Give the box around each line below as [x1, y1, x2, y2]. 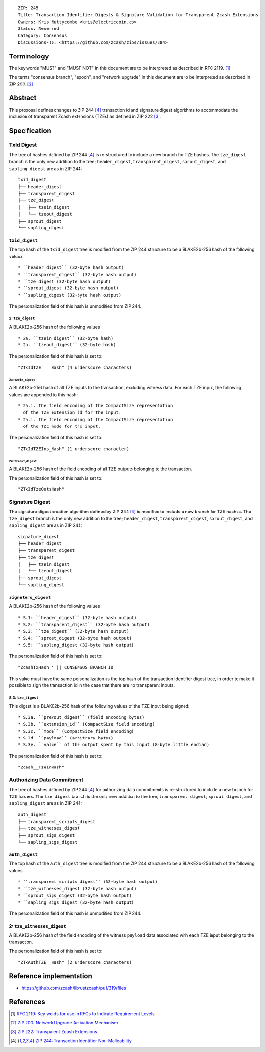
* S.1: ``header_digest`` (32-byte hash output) [18, 615, 137, 620]
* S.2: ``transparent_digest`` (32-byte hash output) [18, 622, 150, 627]
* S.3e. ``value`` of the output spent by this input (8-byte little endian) [18, 742, 210, 748]
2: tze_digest [9, 316, 35, 321]
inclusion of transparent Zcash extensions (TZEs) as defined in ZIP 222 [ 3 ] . [9, 114, 161, 119]
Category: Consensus [18, 32, 67, 38]
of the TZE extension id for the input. [23, 410, 122, 415]
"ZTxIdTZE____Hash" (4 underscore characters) [18, 365, 132, 370]
